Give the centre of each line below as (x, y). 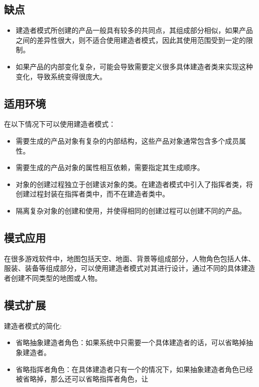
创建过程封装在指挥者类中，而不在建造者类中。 (92, 194)
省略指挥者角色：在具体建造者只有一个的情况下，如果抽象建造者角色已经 (134, 369)
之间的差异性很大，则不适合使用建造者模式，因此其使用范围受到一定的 (131, 40)
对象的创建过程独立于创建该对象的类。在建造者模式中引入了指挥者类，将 (134, 184)
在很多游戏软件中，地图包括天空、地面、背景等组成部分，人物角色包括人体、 (129, 258)
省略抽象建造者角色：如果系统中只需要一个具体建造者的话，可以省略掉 (131, 342)
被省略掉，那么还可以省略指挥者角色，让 (82, 379)
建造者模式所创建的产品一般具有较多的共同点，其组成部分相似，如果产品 (134, 30)
